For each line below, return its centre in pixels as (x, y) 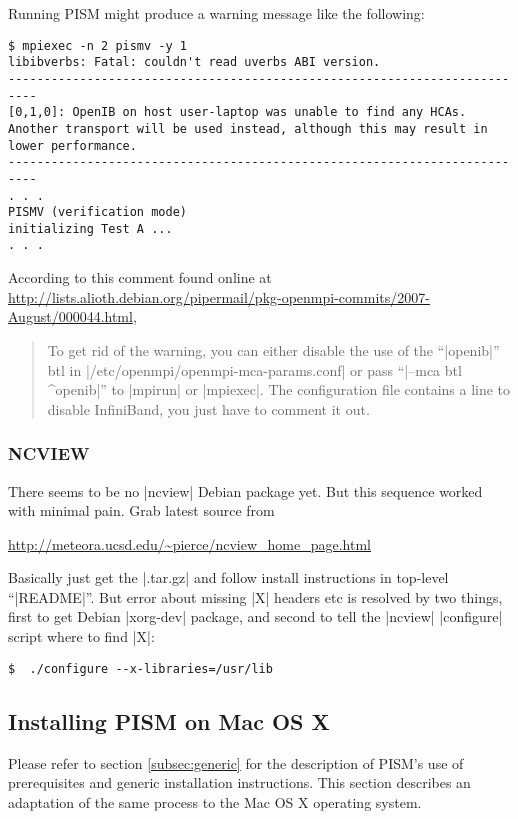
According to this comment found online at (140, 277)
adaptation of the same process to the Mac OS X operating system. (215, 801)
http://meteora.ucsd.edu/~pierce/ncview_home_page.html (190, 543)
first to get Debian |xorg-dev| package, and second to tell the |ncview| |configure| (255, 616)
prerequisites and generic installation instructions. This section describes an (239, 782)
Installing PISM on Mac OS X (169, 720)
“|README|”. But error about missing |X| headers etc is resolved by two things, (255, 596)
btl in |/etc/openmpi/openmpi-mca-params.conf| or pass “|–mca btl (254, 369)
